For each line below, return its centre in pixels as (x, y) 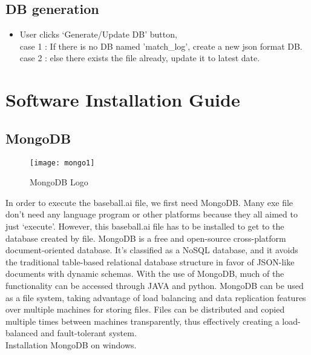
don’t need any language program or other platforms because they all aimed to (152, 214)
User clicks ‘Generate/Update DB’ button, (98, 34)
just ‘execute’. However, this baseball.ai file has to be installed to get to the (145, 226)
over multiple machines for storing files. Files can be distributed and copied (145, 309)
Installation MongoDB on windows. (71, 344)
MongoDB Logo (59, 182)
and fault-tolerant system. (89, 333)
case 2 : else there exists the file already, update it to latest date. (140, 58)
